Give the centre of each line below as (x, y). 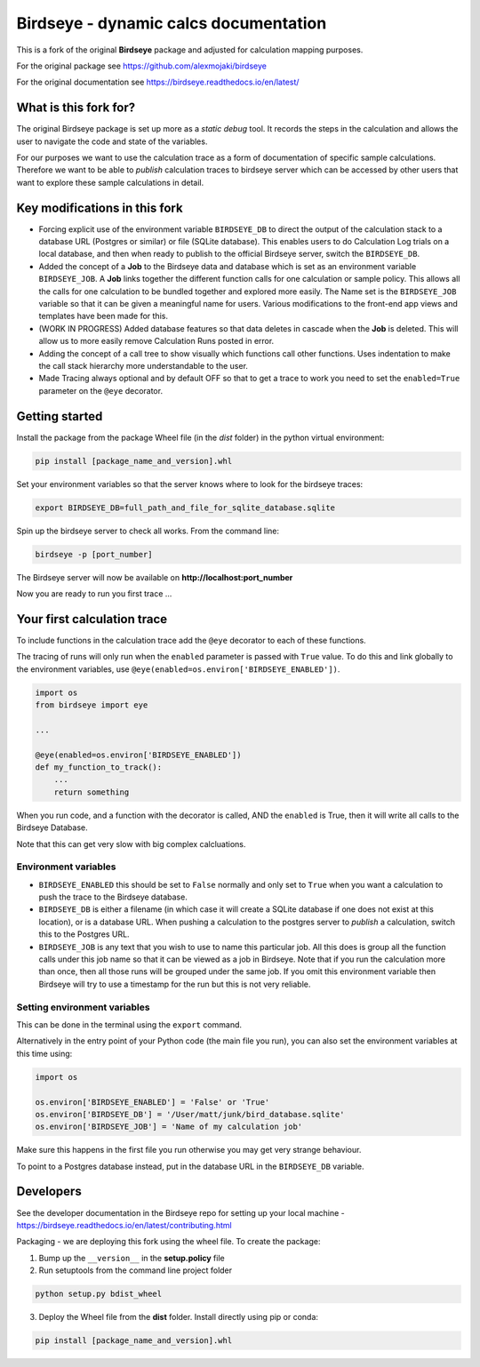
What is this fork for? (76, 108)
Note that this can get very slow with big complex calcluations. (131, 843)
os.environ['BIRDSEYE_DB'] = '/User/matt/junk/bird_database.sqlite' (190, 1114)
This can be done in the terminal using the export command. (129, 1024)
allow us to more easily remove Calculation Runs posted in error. (156, 341)
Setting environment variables (83, 1007)
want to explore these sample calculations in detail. (110, 182)
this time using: (44, 1053)
